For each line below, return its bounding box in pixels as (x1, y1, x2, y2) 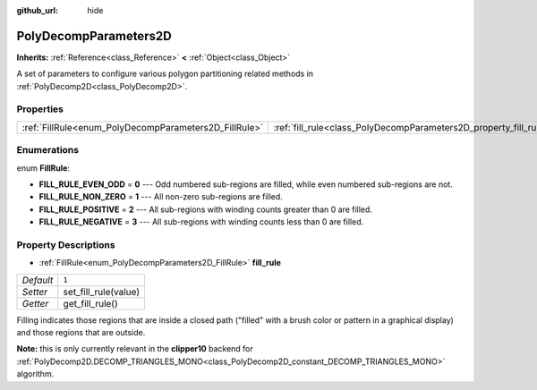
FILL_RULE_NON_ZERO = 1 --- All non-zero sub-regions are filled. (38, 191, 284, 202)
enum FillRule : (16, 162, 71, 174)
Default (21, 274, 54, 286)
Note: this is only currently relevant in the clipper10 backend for (16, 343, 254, 354)
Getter (21, 297, 49, 309)
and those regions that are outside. (16, 327, 146, 338)
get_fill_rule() (63, 297, 118, 309)
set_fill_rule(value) (63, 285, 141, 298)
